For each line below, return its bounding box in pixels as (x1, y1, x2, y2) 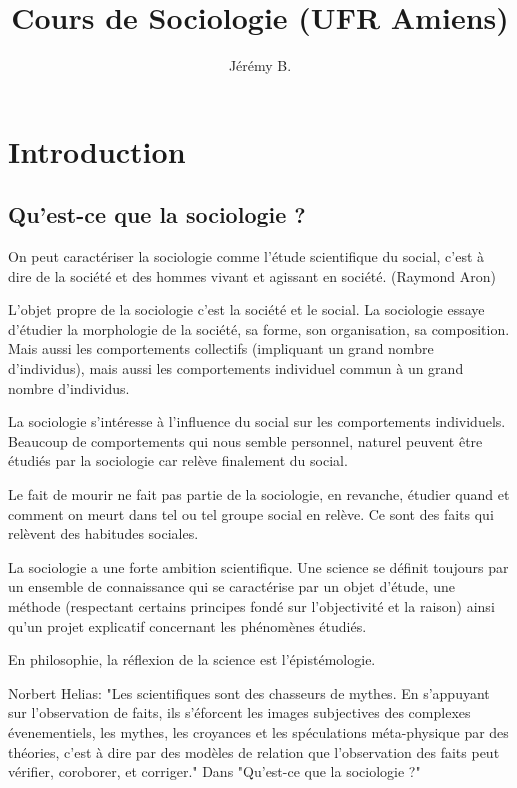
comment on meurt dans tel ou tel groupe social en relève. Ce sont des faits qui (8, 503, 494, 524)
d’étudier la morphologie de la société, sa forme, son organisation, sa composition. (8, 318, 510, 339)
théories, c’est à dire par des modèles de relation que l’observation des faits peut (8, 741, 500, 762)
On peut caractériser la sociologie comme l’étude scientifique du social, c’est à (8, 246, 485, 267)
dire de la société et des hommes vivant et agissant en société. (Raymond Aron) (8, 265, 496, 286)
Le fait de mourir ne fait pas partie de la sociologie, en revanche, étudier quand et (8, 484, 510, 505)
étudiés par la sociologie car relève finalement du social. (8, 450, 348, 471)
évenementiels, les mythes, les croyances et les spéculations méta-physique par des (8, 721, 509, 742)
